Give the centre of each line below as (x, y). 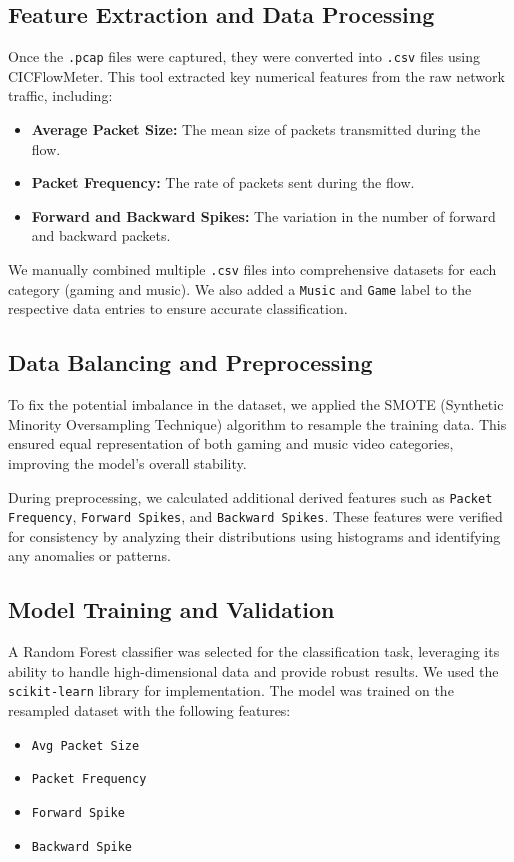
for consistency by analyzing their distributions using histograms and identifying (254, 535)
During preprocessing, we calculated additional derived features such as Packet (250, 496)
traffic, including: (60, 95)
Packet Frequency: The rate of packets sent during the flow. (223, 182)
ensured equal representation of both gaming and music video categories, (231, 443)
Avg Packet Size (85, 745)
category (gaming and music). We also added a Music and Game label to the (240, 288)
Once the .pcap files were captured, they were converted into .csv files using (244, 56)
